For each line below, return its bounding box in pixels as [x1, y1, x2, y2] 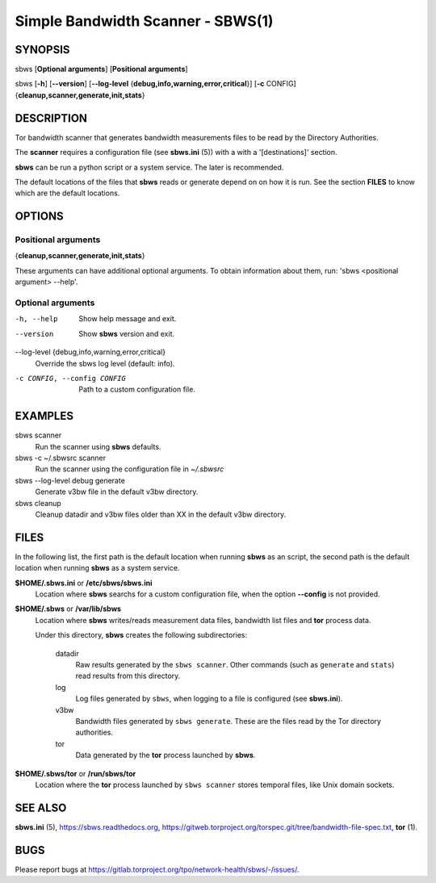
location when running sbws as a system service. [15, 563, 180, 573]
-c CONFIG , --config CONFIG [15, 374, 127, 383]
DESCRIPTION [15, 111, 88, 125]
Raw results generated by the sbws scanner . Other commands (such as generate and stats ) [75, 660, 395, 670]
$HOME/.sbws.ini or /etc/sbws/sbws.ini [15, 578, 153, 588]
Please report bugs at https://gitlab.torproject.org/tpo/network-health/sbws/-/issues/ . [15, 864, 300, 874]
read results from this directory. [75, 671, 181, 681]
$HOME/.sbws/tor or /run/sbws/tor [15, 768, 136, 778]
